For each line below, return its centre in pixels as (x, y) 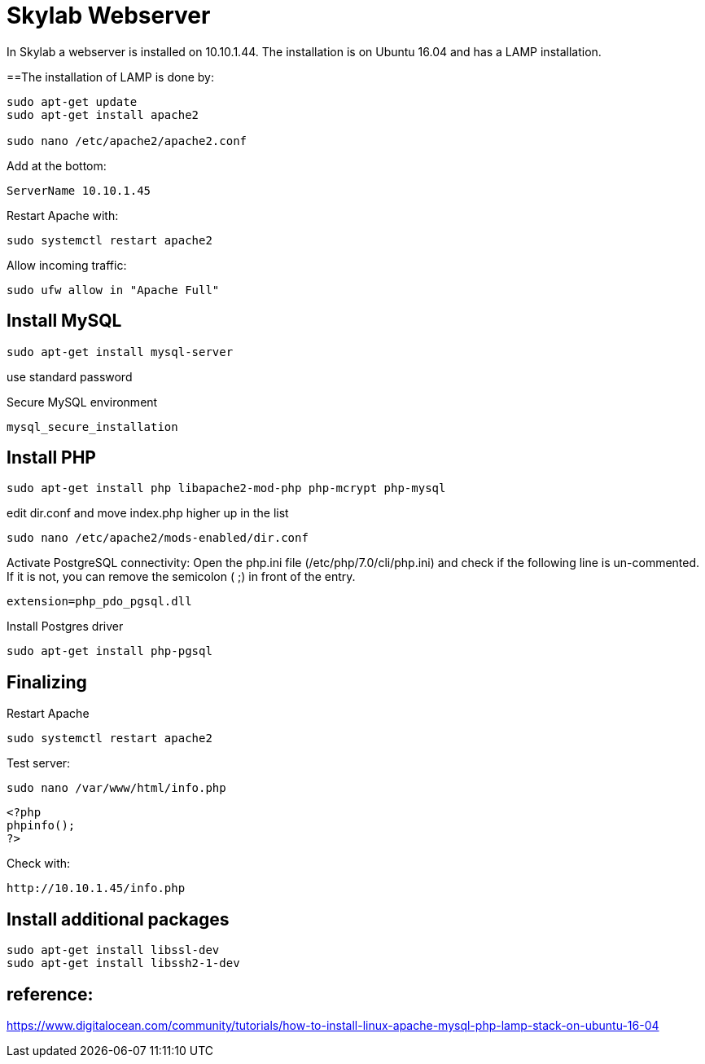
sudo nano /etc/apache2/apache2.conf (127, 141)
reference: (50, 994)
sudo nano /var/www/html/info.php (116, 788)
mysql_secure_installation (92, 426)
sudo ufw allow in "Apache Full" (113, 290)
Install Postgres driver (65, 627)
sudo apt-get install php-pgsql (109, 651)
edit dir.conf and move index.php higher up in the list (148, 513)
